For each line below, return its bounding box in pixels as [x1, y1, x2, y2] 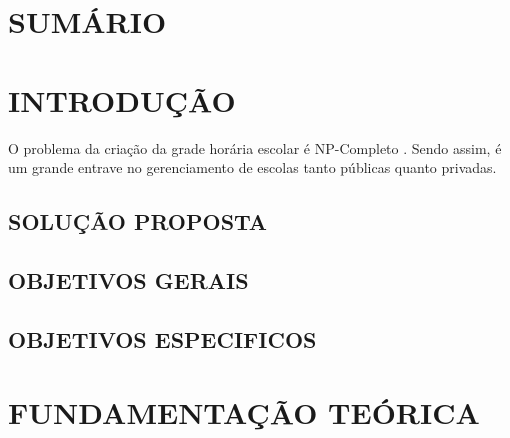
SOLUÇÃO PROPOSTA [8, 206, 268, 237]
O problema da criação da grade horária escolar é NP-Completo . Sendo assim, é [8, 137, 502, 158]
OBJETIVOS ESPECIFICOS [8, 323, 317, 354]
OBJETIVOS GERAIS [8, 264, 249, 295]
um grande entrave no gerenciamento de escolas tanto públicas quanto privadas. [8, 157, 497, 178]
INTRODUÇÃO [8, 79, 236, 120]
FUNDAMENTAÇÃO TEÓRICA [8, 392, 480, 433]
